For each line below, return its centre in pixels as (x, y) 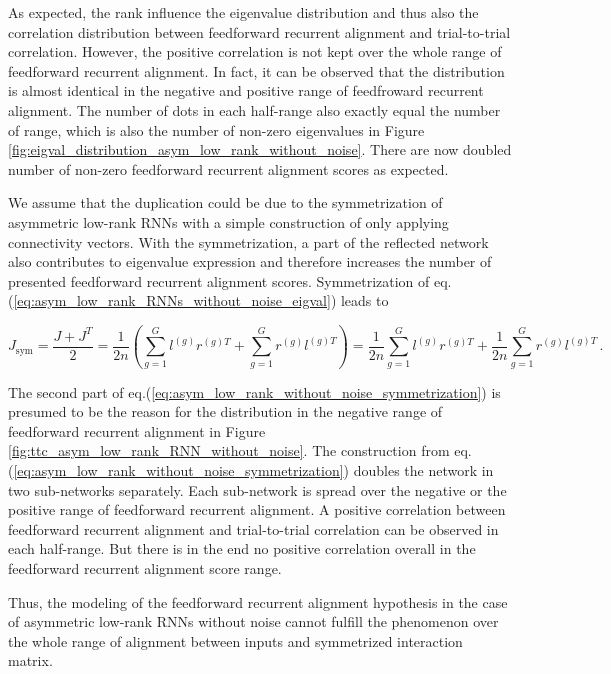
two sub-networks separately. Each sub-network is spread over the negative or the (257, 489)
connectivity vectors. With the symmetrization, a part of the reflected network (248, 241)
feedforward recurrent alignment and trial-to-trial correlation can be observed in (253, 528)
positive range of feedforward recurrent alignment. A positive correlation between (257, 509)
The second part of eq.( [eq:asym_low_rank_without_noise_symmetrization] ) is (254, 391)
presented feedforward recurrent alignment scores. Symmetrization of (219, 280)
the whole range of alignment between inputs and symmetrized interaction (235, 640)
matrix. (30, 660)
